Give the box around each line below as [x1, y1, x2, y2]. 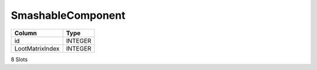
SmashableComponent [11, 9, 126, 22]
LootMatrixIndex [14, 44, 60, 52]
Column [14, 29, 38, 37]
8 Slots [11, 56, 28, 63]
